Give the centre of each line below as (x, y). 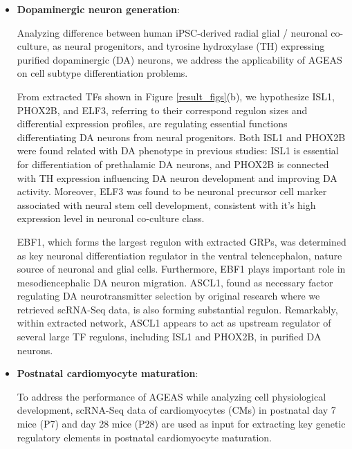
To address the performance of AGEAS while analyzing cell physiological (172, 396)
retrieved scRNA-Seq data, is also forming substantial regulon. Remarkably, (177, 309)
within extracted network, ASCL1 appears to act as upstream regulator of (174, 323)
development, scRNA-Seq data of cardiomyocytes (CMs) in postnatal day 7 (176, 410)
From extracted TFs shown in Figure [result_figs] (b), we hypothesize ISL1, (176, 96)
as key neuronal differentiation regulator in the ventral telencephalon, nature (179, 255)
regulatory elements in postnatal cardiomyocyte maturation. (145, 437)
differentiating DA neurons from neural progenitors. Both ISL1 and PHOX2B (181, 137)
